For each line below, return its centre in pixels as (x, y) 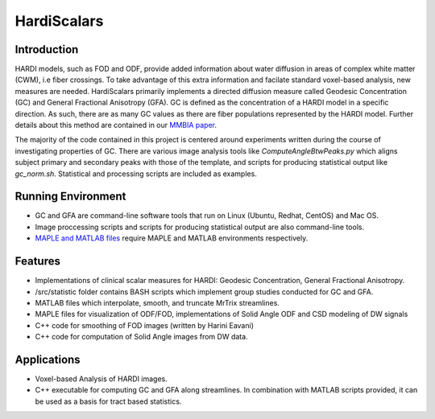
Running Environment (70, 197)
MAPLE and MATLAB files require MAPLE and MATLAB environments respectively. (172, 238)
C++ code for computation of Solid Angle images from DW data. (142, 337)
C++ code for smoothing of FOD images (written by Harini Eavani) (144, 325)
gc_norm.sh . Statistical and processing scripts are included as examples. (136, 174)
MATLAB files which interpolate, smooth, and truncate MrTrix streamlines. (157, 302)
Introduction (47, 49)
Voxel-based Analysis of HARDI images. (101, 379)
